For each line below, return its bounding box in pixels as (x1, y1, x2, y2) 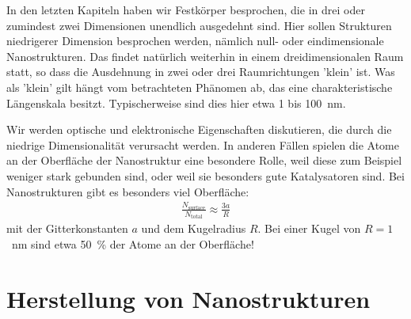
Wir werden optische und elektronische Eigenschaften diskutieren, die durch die (6, 121, 392, 138)
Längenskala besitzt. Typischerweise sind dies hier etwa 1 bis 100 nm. (6, 94, 346, 111)
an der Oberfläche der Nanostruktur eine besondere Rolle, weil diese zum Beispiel (6, 152, 402, 169)
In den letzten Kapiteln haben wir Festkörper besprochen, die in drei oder (6, 2, 365, 17)
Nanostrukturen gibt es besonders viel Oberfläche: (6, 183, 249, 199)
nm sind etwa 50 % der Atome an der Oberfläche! (11, 235, 254, 252)
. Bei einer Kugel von (257, 220, 361, 237)
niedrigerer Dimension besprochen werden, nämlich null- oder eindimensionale (6, 32, 384, 49)
